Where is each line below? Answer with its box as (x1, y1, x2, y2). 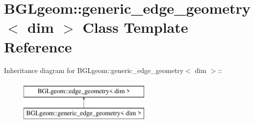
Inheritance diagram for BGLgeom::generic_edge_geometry (4, 65, 184, 75)
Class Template (82, 17, 188, 37)
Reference (4, 36, 72, 56)
